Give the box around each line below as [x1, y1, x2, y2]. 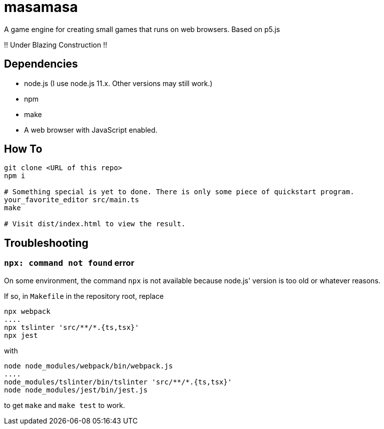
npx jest [4, 331, 38, 339]
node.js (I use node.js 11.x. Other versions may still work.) [24, 79, 213, 88]
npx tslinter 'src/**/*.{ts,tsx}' [4, 323, 139, 331]
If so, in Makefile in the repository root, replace [4, 291, 164, 300]
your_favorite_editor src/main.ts [4, 196, 139, 204]
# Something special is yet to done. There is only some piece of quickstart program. [4, 188, 354, 196]
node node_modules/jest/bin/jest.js [4, 385, 148, 394]
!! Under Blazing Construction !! [4, 40, 107, 49]
